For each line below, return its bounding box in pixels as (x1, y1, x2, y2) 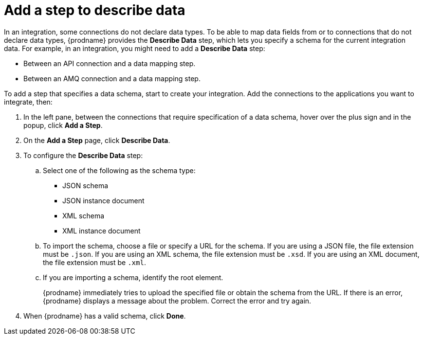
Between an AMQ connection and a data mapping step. (23, 74, 201, 83)
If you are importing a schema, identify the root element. (43, 273, 223, 282)
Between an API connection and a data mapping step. (23, 59, 196, 68)
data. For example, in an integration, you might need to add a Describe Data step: (4, 44, 265, 53)
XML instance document (62, 226, 141, 235)
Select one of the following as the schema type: (43, 166, 196, 175)
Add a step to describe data (4, 2, 185, 18)
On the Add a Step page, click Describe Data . (23, 136, 170, 144)
